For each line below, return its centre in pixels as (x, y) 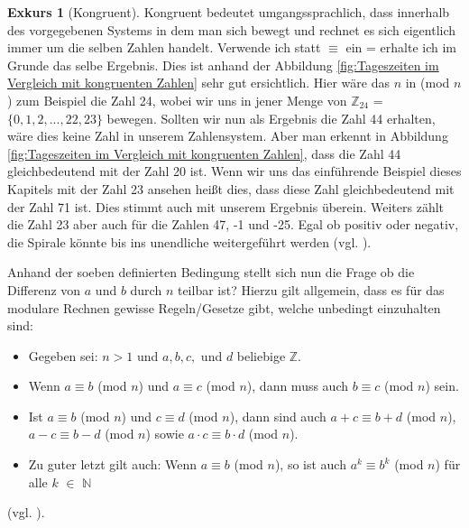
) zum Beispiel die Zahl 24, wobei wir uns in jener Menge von (177, 100)
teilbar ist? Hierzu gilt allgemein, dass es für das (311, 289)
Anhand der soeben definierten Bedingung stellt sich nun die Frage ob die (211, 272)
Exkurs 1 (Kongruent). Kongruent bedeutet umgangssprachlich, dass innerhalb (229, 12)
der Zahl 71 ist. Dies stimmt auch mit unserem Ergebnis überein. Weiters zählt (226, 206)
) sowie (165, 434)
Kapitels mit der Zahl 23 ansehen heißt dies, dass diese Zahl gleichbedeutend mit (231, 188)
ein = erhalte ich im (401, 47)
